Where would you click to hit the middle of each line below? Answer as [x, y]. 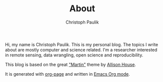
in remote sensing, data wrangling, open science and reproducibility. [74, 55]
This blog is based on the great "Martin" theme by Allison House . [70, 64]
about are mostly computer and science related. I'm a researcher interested [81, 50]
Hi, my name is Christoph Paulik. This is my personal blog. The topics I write [81, 44]
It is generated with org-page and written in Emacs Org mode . [68, 74]
